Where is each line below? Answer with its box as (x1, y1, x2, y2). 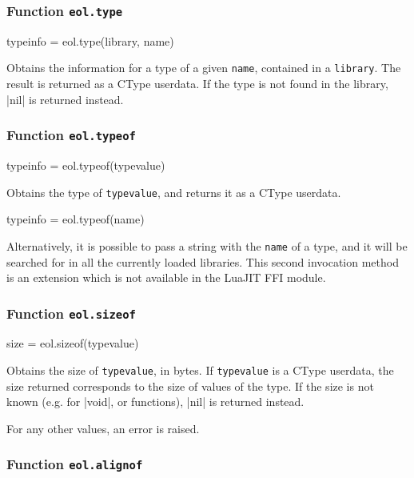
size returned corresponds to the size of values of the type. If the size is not (6, 377, 374, 394)
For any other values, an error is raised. (6, 420, 200, 436)
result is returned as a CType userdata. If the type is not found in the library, (6, 75, 388, 92)
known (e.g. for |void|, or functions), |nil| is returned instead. (6, 393, 305, 410)
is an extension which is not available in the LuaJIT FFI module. (6, 269, 326, 286)
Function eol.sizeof (6, 303, 136, 323)
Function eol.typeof (6, 125, 136, 145)
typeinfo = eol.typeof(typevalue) (6, 157, 165, 173)
